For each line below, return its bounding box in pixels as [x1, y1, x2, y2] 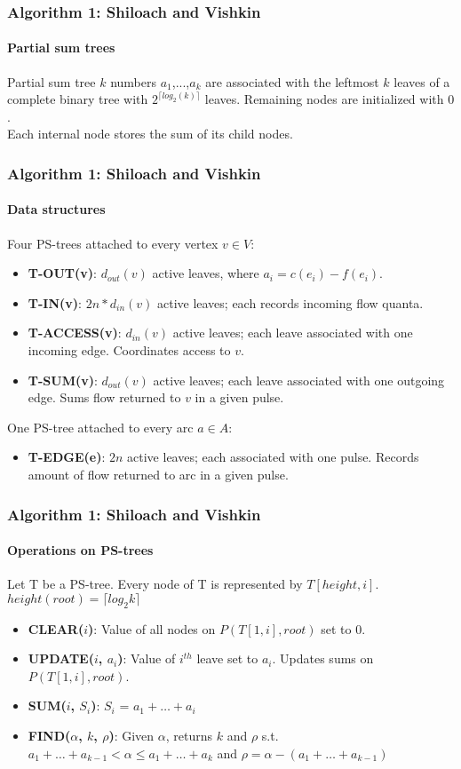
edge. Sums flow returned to [28, 388, 181, 407]
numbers [110, 72, 156, 91]
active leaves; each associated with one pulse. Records [127, 448, 419, 466]
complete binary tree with [7, 90, 148, 108]
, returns [165, 726, 213, 744]
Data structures [7, 200, 106, 218]
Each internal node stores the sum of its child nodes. [7, 124, 293, 143]
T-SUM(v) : [28, 370, 98, 389]
